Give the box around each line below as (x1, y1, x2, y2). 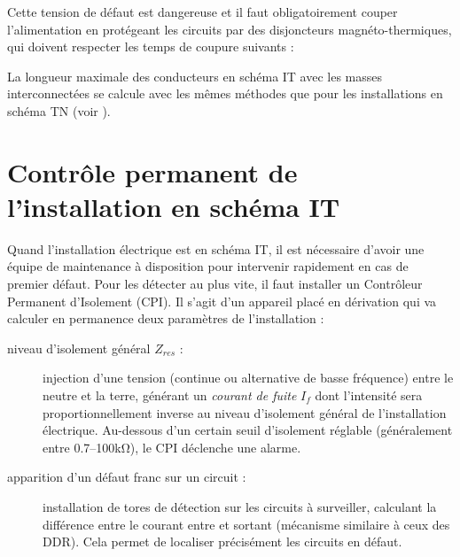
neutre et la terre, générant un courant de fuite (43, 386, 297, 405)
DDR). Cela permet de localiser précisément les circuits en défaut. (43, 532, 402, 551)
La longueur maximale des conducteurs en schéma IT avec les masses (7, 66, 383, 85)
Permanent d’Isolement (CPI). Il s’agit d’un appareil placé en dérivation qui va (7, 291, 437, 310)
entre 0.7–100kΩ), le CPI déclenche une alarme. (43, 437, 301, 456)
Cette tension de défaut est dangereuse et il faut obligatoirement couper (7, 3, 398, 20)
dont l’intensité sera (315, 386, 423, 405)
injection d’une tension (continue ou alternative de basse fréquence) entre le (43, 368, 454, 387)
